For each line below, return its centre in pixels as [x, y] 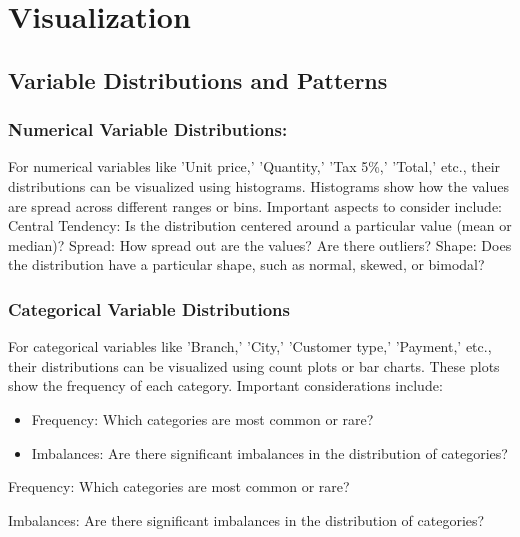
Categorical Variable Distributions [149, 308]
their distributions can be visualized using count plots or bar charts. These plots [254, 365]
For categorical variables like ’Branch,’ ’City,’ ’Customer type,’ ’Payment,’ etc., [250, 346]
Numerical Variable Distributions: [148, 129]
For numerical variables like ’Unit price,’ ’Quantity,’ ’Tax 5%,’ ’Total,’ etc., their [254, 166]
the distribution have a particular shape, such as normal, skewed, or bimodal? [246, 264]
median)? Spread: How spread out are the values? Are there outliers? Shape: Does [260, 244]
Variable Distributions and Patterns [198, 79]
